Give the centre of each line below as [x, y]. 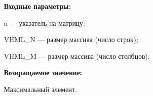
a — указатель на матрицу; [45, 23]
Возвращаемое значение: [43, 72]
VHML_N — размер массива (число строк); [71, 39]
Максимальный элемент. [40, 89]
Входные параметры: [38, 6]
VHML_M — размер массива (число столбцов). [77, 56]
